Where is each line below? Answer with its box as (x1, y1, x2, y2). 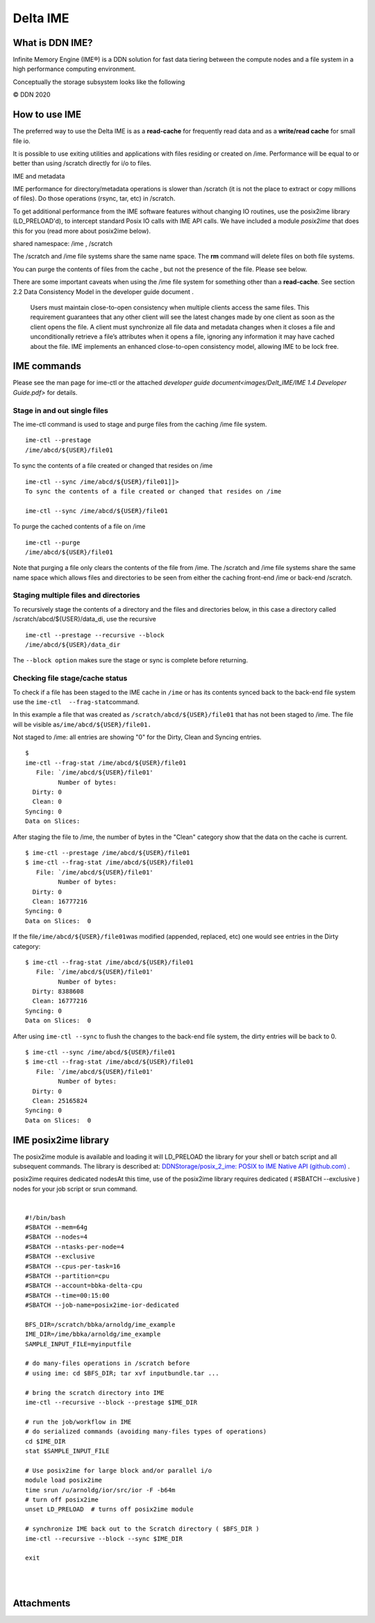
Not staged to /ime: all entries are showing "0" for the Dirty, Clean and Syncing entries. (12, 733, 262, 742)
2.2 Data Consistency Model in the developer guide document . (12, 287, 194, 295)
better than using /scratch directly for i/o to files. (12, 159, 152, 168)
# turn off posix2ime (25, 1495, 99, 1503)
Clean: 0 (32, 798, 62, 806)
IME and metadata (12, 172, 65, 180)
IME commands (12, 360, 82, 372)
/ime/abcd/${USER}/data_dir (25, 641, 121, 649)
